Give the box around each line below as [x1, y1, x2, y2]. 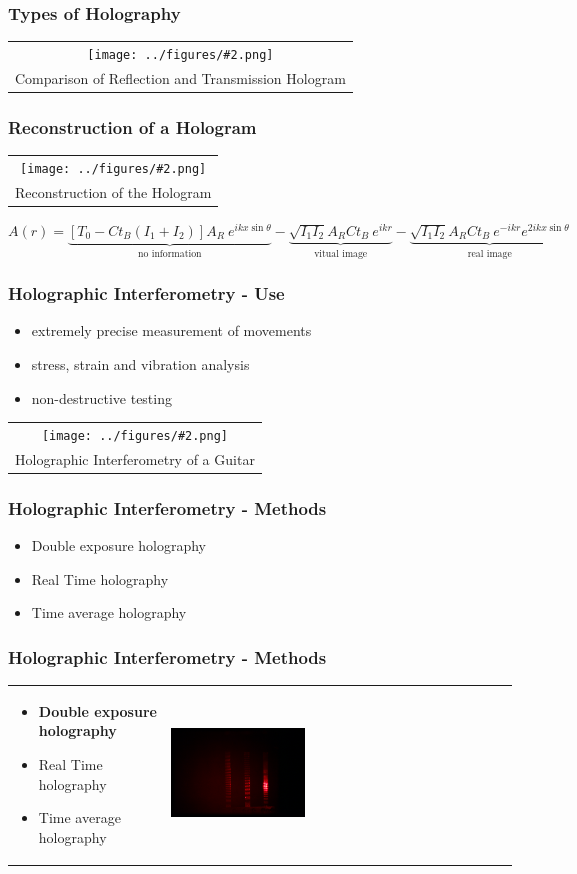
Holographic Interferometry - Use [8, 281, 285, 306]
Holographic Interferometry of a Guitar [15, 448, 255, 469]
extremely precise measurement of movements [31, 320, 312, 341]
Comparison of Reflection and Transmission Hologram [15, 67, 346, 88]
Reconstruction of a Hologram [8, 114, 257, 139]
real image [467, 248, 512, 259]
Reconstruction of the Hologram [15, 181, 212, 202]
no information [138, 248, 202, 259]
